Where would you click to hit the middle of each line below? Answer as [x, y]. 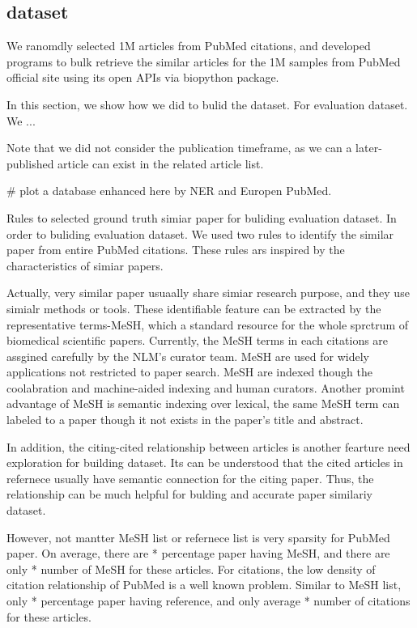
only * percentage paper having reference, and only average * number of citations [208, 601]
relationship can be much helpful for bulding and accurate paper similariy [189, 494]
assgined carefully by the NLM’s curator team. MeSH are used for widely [188, 356]
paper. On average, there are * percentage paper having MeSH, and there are [198, 553]
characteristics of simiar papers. [85, 265]
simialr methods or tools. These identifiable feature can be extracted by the [194, 308]
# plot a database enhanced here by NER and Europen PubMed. [169, 191]
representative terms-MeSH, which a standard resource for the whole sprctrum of [208, 324]
